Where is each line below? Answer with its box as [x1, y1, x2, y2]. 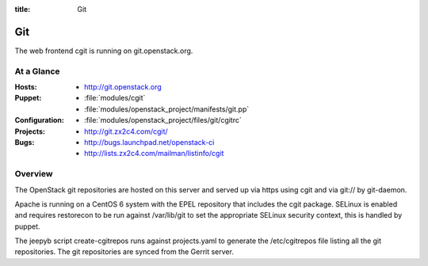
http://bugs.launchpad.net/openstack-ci [84, 138, 215, 146]
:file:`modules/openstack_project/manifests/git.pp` [84, 104, 250, 114]
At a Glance [14, 66, 60, 77]
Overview [14, 169, 53, 180]
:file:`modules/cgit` [84, 93, 146, 103]
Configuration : [14, 116, 65, 125]
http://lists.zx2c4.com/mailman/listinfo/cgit [84, 149, 224, 158]
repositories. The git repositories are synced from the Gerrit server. [14, 247, 234, 256]
